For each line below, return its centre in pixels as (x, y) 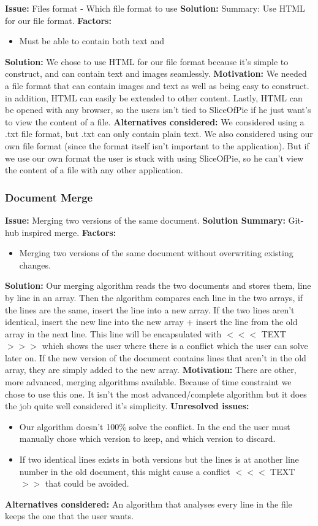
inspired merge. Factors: (69, 232)
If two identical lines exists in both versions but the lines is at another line (159, 459)
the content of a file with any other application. (94, 170)
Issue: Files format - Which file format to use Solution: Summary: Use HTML (155, 8)
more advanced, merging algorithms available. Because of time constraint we (148, 382)
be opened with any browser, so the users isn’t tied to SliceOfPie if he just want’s (158, 110)
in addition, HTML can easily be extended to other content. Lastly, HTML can (154, 97)
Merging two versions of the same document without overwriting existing (156, 253)
